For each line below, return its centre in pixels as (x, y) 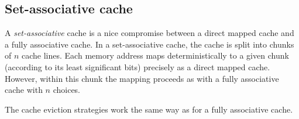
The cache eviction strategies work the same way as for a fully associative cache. (149, 109)
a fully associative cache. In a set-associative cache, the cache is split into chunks (149, 44)
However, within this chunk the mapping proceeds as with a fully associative (142, 78)
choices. (67, 90)
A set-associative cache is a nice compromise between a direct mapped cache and (149, 33)
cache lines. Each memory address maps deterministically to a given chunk (155, 55)
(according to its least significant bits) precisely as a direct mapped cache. (138, 66)
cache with (24, 90)
